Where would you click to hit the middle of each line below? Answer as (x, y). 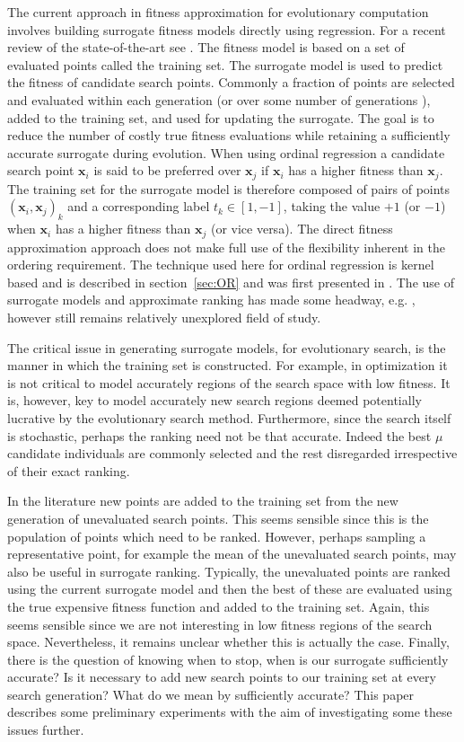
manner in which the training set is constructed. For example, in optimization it (228, 365)
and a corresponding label (139, 206)
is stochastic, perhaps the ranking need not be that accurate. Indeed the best (219, 435)
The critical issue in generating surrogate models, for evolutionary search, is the (227, 347)
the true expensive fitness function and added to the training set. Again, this (219, 606)
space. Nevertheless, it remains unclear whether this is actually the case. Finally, (228, 642)
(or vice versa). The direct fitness (302, 229)
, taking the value (332, 206)
